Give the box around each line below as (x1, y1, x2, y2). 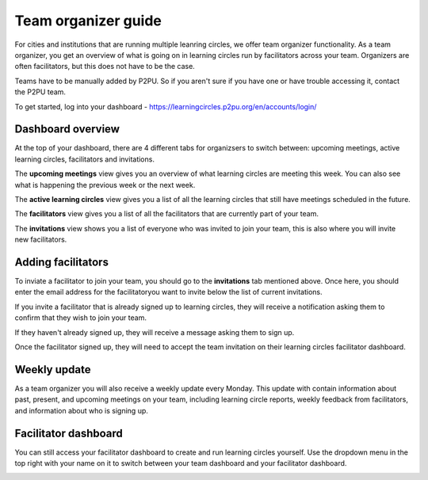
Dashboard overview (14, 123, 120, 136)
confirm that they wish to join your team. (14, 313, 147, 322)
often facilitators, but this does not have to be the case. (14, 62, 196, 71)
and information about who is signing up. (14, 406, 148, 415)
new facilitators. (14, 234, 67, 245)
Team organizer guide (14, 12, 162, 29)
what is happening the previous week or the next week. (14, 180, 196, 189)
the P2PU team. (14, 87, 67, 97)
